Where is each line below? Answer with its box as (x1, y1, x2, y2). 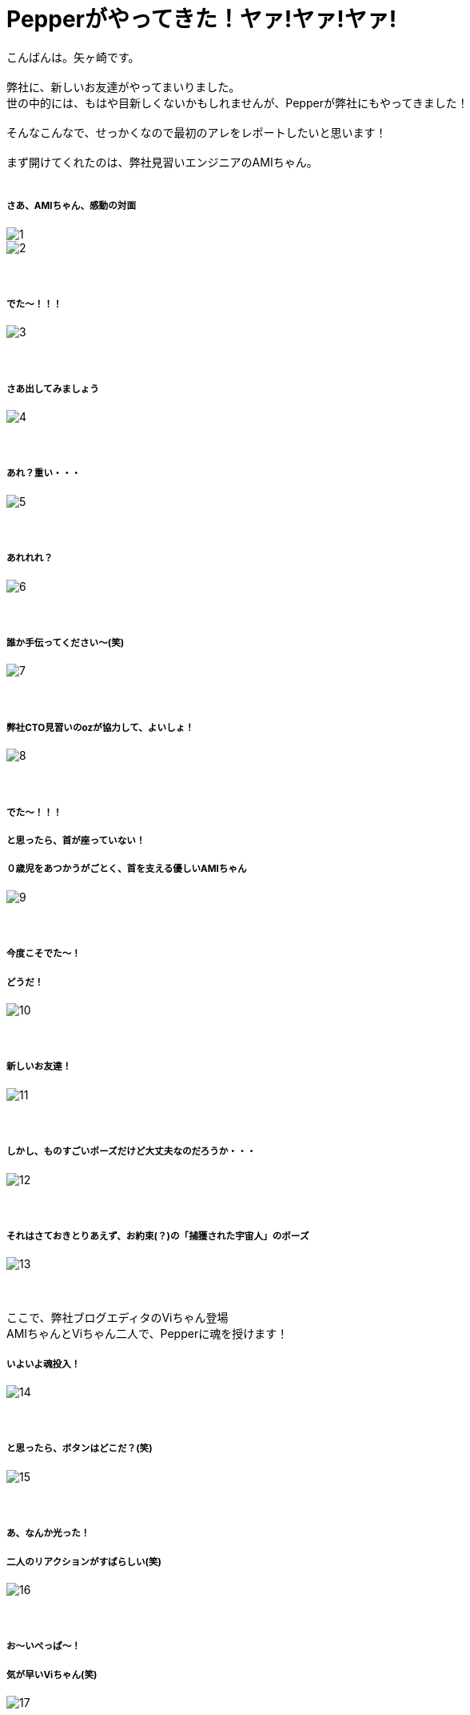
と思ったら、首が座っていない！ (6, 835, 145, 846)
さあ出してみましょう (6, 383, 99, 395)
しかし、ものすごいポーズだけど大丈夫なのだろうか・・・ (6, 1146, 257, 1158)
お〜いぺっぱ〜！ (6, 1641, 81, 1653)
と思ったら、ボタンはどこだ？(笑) (6, 1443, 153, 1455)
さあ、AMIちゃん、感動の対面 (6, 200, 137, 212)
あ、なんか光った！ (6, 1528, 90, 1540)
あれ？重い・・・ (6, 468, 81, 480)
